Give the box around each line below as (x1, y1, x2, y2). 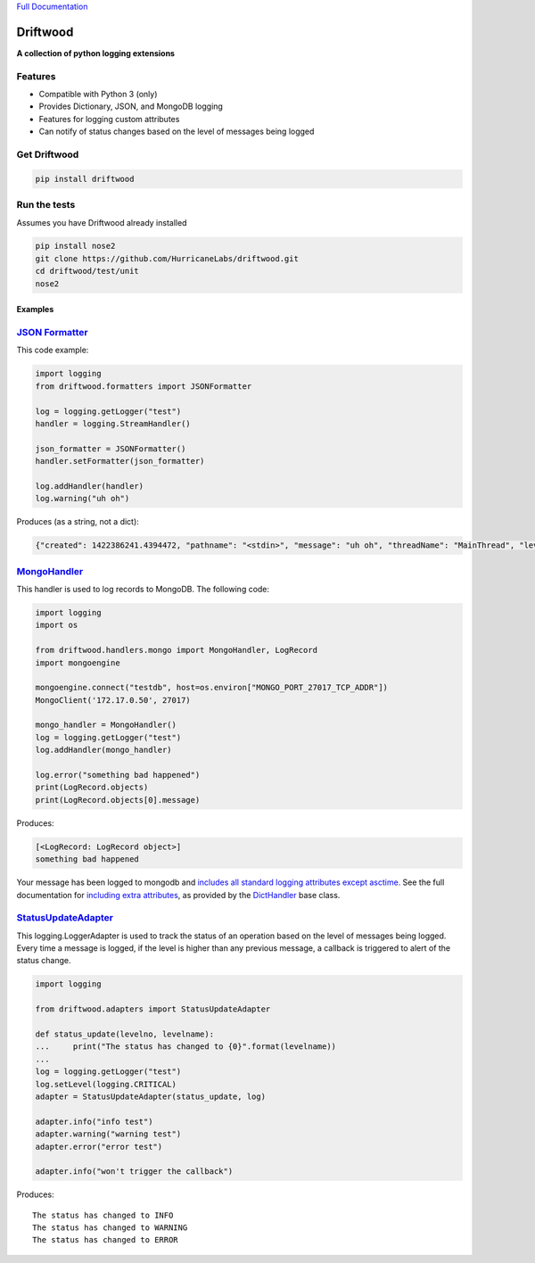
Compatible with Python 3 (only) (38, 89, 158, 100)
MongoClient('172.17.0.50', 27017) (35, 695, 191, 705)
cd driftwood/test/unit (35, 266, 140, 277)
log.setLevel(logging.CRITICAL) (35, 1079, 177, 1089)
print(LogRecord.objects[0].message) (35, 795, 201, 805)
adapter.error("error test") (35, 1142, 163, 1152)
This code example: (16, 344, 89, 356)
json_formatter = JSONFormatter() (35, 443, 186, 454)
